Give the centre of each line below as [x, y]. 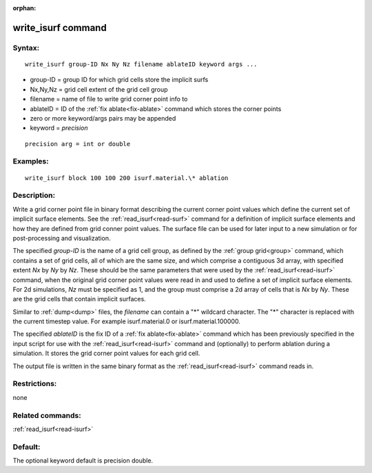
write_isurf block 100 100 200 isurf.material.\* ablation [127, 178]
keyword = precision [59, 128]
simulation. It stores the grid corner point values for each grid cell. [106, 353]
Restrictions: [35, 384]
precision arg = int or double [78, 144]
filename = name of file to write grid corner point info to [109, 99]
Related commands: [47, 415]
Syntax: [26, 48]
